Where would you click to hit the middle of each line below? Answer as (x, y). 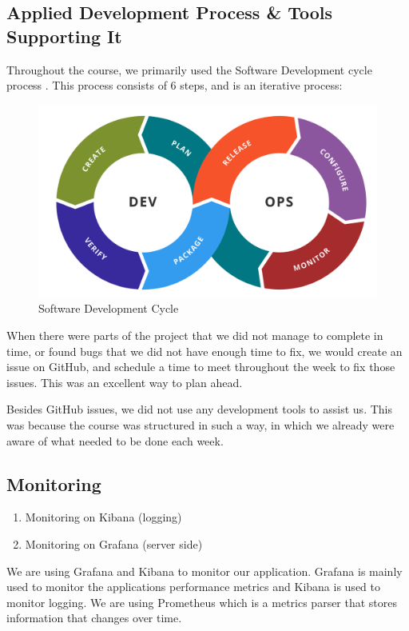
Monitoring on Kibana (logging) (103, 517)
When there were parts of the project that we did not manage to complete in (195, 335)
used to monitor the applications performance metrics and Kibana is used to (193, 587)
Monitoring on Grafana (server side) (114, 543)
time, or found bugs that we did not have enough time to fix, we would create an (204, 351)
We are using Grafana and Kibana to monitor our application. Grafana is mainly (204, 571)
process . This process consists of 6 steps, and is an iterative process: (175, 85)
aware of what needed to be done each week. (115, 440)
